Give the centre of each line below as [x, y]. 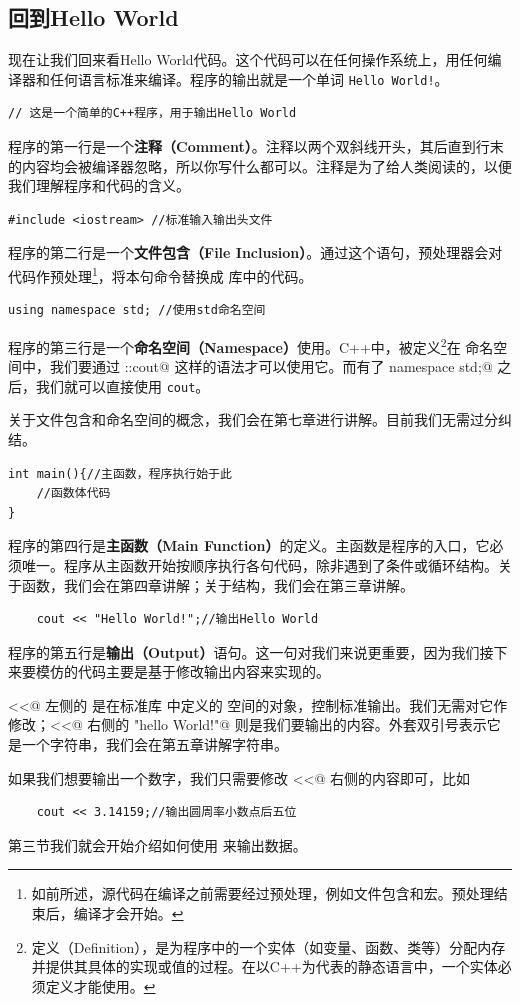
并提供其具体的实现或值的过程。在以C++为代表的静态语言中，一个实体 [264, 966]
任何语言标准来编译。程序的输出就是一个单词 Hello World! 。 [249, 78]
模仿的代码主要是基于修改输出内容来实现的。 [182, 671]
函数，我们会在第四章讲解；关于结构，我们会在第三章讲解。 [217, 584]
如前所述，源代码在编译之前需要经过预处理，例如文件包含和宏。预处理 [262, 893]
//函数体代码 [73, 493]
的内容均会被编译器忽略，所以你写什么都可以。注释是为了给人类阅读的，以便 [260, 165]
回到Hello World [93, 17]
